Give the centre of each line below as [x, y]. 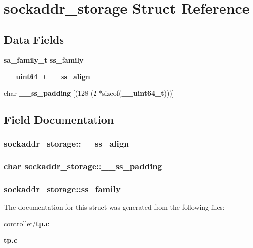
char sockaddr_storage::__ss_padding [83, 166]
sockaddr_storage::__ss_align [66, 144]
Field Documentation [59, 119]
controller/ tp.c [27, 223]
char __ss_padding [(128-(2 [50, 93]
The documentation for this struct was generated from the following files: [114, 207]
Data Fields [34, 39]
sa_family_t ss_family [44, 60]
